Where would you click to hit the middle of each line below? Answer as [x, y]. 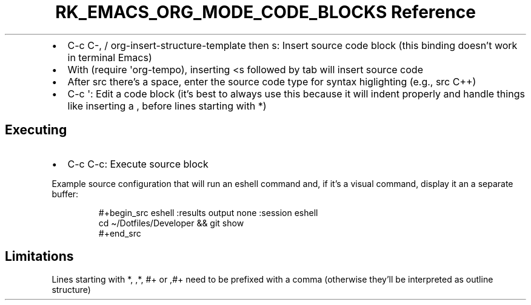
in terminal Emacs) [110, 57]
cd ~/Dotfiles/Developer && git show [171, 223]
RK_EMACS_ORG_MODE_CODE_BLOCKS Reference [265, 12]
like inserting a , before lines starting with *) [167, 106]
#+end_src [120, 233]
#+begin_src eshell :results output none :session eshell [208, 212]
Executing [36, 130]
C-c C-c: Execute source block [138, 164]
